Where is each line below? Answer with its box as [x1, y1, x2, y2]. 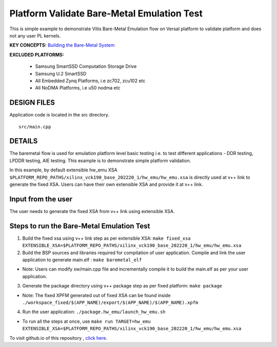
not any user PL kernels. [9, 32, 61, 38]
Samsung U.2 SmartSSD [35, 70, 87, 76]
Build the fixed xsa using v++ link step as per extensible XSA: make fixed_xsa [22, 235, 191, 241]
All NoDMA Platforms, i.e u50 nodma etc [35, 85, 121, 91]
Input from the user [9, 195, 73, 203]
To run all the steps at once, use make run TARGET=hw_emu [22, 318, 151, 324]
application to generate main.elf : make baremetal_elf [22, 257, 142, 263]
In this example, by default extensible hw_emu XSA [9, 167, 117, 173]
